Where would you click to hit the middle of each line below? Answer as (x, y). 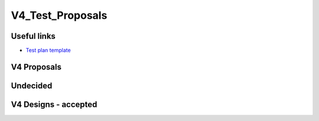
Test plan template (48, 51)
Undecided (32, 85)
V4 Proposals (36, 67)
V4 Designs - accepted (54, 104)
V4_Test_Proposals (59, 15)
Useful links (33, 36)
